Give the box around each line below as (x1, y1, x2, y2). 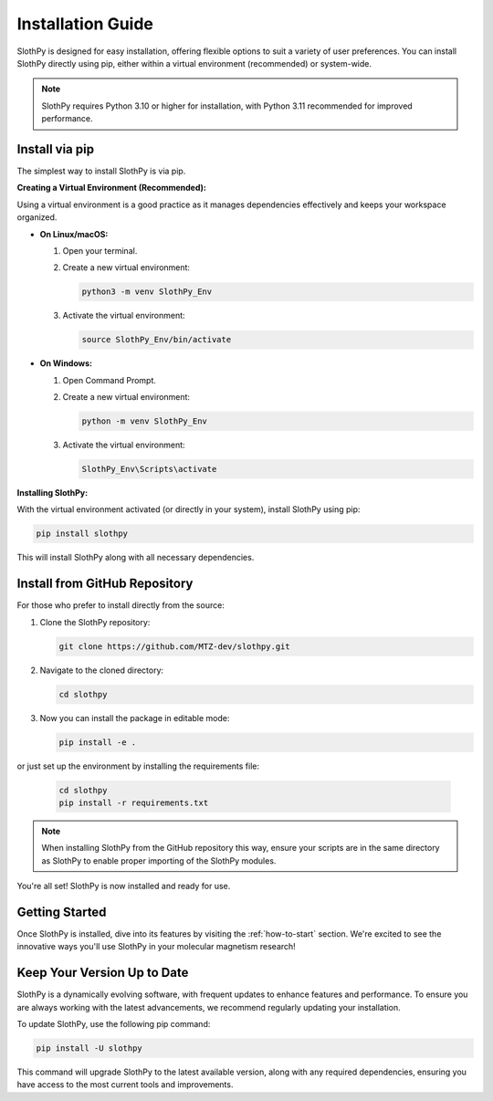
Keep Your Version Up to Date (16, 965, 189, 980)
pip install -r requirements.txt (58, 797, 209, 808)
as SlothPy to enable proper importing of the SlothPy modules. (41, 855, 277, 866)
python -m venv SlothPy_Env (81, 416, 207, 426)
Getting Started (16, 904, 107, 919)
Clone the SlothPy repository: (39, 616, 151, 627)
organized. (16, 212, 58, 223)
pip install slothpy (36, 529, 128, 539)
